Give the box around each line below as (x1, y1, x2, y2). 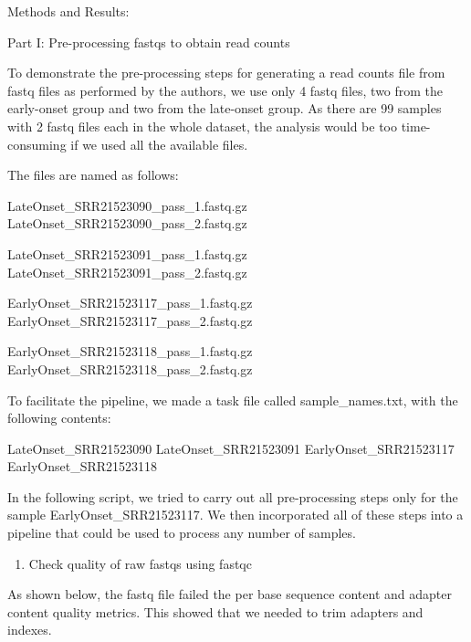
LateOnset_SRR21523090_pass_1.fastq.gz (7, 195, 247, 215)
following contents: (7, 408, 111, 427)
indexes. (7, 620, 52, 639)
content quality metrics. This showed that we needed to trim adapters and (7, 602, 424, 621)
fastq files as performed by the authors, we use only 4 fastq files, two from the (7, 80, 444, 100)
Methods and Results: (7, 2, 130, 20)
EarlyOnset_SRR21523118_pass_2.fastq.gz (7, 359, 253, 378)
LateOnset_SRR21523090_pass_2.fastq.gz (7, 214, 247, 233)
